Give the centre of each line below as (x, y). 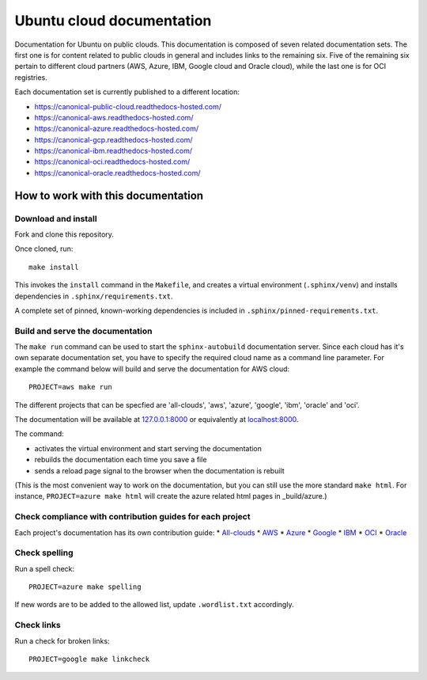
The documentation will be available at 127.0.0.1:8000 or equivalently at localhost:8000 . (157, 420)
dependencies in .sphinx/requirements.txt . (94, 296)
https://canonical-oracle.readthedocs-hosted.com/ (117, 173)
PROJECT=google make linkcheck (89, 659)
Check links (38, 625)
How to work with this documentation (109, 195)
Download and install (56, 218)
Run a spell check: (45, 568)
